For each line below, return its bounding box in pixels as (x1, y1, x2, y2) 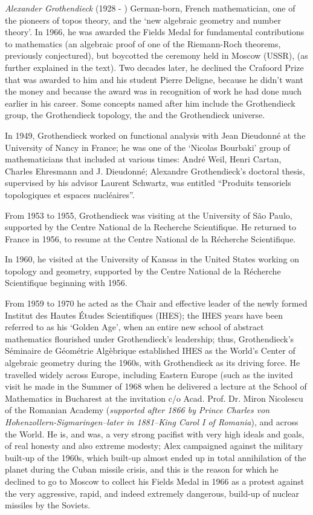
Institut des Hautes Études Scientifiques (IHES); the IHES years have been (5, 308, 283, 321)
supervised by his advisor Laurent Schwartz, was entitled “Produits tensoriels (5, 176, 291, 189)
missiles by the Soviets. (5, 499, 91, 511)
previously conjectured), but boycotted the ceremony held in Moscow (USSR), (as (5, 49, 308, 62)
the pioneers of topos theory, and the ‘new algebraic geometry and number (5, 13, 281, 26)
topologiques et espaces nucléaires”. (5, 188, 135, 201)
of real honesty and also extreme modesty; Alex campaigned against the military (5, 439, 303, 452)
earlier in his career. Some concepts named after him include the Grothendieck (5, 96, 295, 109)
